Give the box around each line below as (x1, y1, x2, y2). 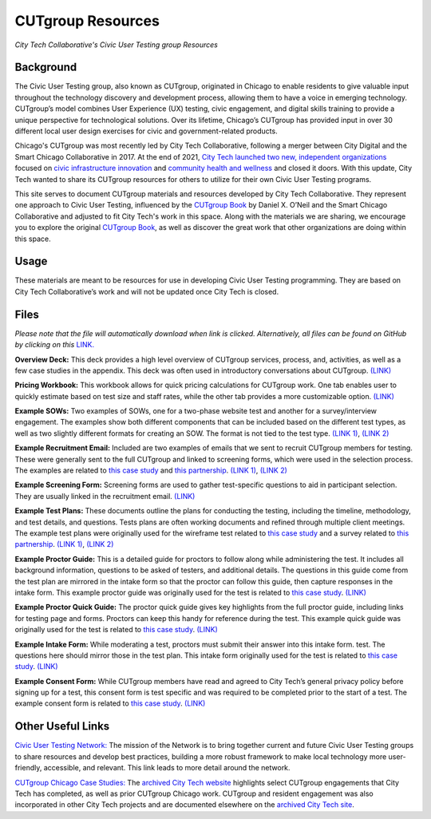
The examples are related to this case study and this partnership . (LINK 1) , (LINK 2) (14, 465, 287, 475)
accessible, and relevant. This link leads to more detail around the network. (43, 763, 291, 773)
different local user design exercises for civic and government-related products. (14, 126, 279, 136)
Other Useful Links (14, 719, 110, 734)
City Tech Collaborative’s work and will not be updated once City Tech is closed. (14, 287, 279, 296)
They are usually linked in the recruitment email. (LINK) (14, 491, 196, 500)
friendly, (14, 763, 42, 773)
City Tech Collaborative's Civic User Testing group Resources (14, 40, 219, 49)
